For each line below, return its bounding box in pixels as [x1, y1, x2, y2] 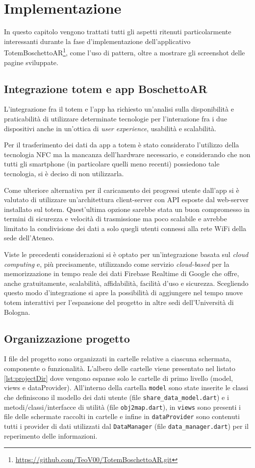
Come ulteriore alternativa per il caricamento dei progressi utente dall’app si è [4, 185, 239, 195]
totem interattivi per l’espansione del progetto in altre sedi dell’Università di [4, 297, 234, 307]
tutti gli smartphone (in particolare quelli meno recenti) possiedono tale [4, 159, 220, 169]
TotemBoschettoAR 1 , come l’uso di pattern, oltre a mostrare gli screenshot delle [4, 46, 245, 57]
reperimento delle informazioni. [4, 430, 98, 441]
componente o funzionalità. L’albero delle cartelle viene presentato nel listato [4, 363, 235, 374]
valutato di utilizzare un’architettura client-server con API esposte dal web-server [4, 194, 249, 205]
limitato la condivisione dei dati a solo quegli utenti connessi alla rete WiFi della [4, 223, 247, 233]
